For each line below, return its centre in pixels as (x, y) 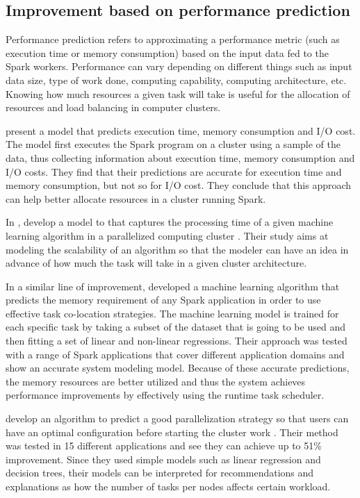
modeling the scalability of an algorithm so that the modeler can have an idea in (177, 249)
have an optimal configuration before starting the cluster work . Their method (172, 432)
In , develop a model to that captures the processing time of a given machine (170, 222)
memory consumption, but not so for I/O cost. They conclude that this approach (179, 185)
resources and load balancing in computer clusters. (113, 107)
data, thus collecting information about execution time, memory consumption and (180, 157)
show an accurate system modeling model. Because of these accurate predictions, (178, 368)
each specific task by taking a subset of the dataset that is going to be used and (175, 327)
